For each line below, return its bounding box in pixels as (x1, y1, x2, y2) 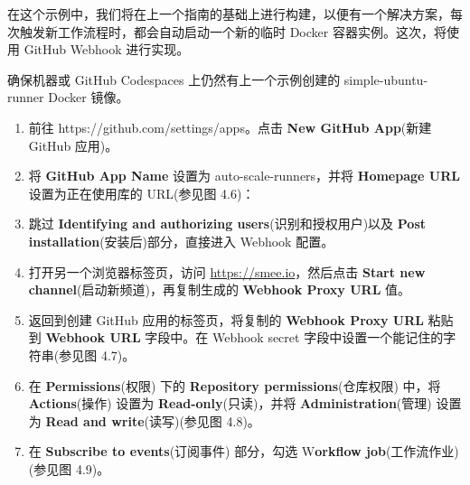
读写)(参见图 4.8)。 (148, 411, 260, 430)
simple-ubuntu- (343, 70, 428, 89)
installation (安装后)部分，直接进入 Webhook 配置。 (28, 231, 334, 250)
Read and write (45, 411, 145, 430)
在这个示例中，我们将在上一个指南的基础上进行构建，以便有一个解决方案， (7, 5, 450, 23)
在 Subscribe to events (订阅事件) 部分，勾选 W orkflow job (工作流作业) (28, 442, 459, 461)
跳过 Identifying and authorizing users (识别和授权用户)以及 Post (28, 214, 427, 233)
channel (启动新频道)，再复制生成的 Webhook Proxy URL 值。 (28, 280, 410, 299)
